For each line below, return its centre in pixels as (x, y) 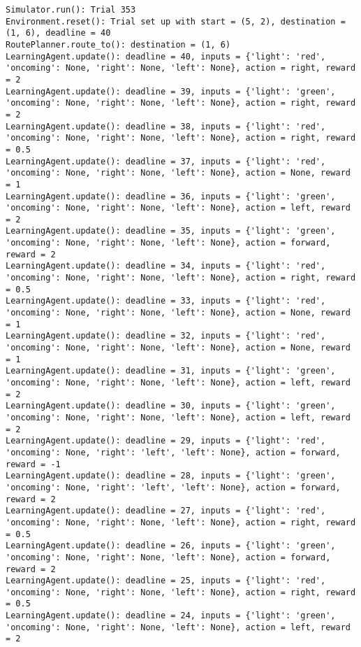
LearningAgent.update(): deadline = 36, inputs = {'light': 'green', (171, 196)
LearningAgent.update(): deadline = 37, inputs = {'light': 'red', (166, 161)
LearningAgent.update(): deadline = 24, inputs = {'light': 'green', (171, 616)
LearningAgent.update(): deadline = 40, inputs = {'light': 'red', (166, 56)
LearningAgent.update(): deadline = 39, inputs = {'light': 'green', (171, 91)
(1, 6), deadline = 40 (58, 33)
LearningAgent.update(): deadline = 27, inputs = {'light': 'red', (166, 511)
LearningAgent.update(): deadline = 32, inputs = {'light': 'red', (166, 336)
